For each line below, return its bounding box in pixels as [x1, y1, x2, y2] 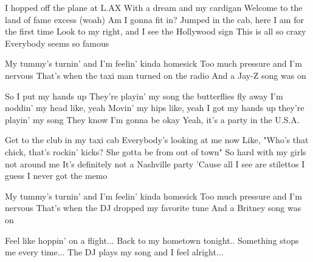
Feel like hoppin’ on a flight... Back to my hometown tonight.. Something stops [5, 233, 299, 246]
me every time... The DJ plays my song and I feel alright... [5, 246, 224, 258]
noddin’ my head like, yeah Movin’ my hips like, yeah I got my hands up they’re [5, 101, 304, 114]
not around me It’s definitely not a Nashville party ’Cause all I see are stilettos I [5, 157, 305, 170]
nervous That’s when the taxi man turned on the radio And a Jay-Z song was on [5, 69, 306, 81]
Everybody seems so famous [5, 36, 109, 49]
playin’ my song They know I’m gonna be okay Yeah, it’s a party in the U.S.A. [5, 113, 300, 126]
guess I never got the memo [5, 169, 108, 182]
